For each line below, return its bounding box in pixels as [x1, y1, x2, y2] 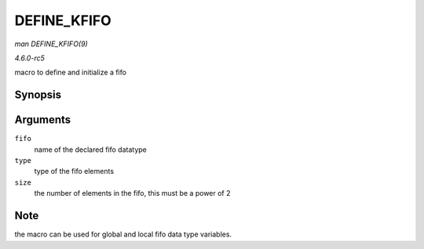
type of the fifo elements [34, 167, 114, 176]
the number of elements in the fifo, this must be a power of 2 [34, 189, 231, 198]
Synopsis [14, 88, 62, 102]
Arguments [14, 114, 71, 127]
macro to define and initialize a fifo [14, 67, 127, 78]
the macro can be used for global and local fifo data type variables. [14, 229, 232, 239]
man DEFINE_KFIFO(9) [14, 39, 88, 49]
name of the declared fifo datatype [34, 145, 147, 154]
